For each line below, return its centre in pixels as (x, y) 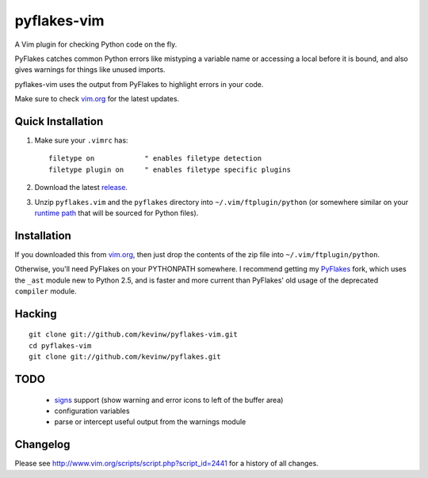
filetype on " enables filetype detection (155, 159)
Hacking (36, 314)
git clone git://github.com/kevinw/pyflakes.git (125, 357)
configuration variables (92, 411)
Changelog (42, 444)
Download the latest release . (81, 188)
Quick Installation (59, 121)
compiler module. (46, 291)
